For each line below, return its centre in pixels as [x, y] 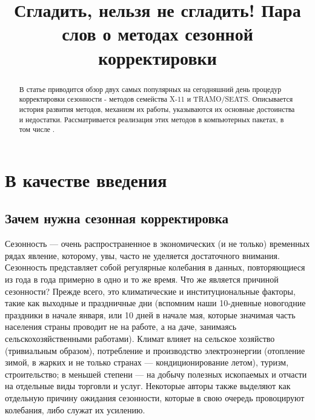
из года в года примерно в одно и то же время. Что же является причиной [142, 279]
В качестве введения [86, 179]
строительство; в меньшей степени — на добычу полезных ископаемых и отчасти [156, 374]
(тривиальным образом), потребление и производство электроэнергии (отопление [155, 350]
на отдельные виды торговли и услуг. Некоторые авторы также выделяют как [148, 386]
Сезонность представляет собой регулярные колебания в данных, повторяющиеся [155, 267]
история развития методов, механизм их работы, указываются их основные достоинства [157, 109]
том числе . [37, 129]
